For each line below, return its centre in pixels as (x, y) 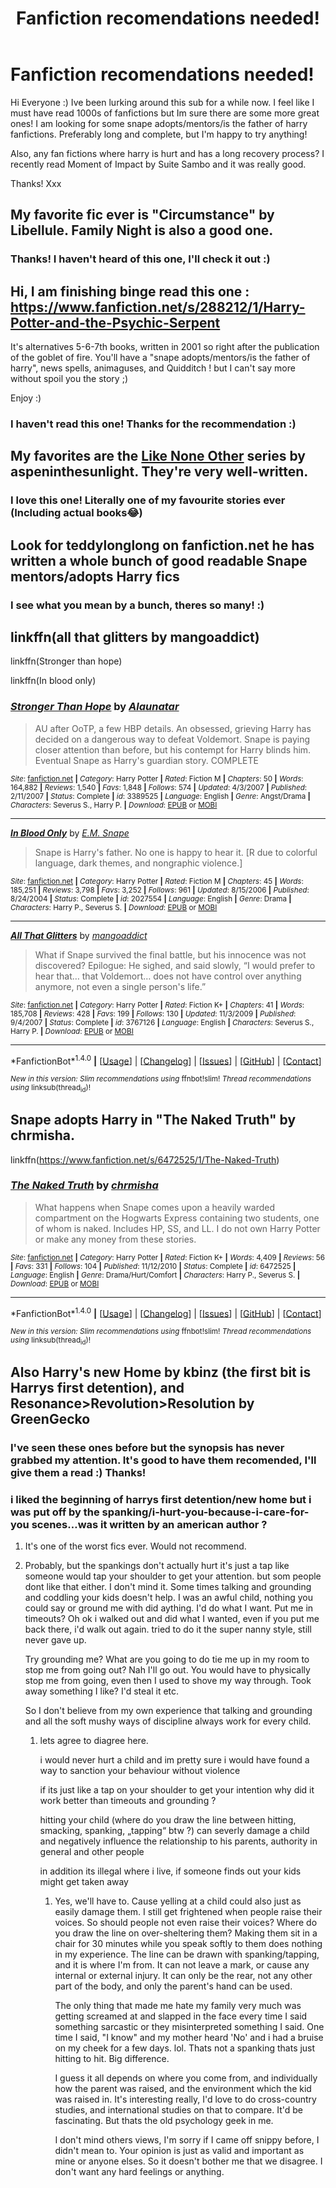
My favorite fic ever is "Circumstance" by (142, 215)
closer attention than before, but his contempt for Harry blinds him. (173, 749)
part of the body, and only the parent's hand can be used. (173, 1986)
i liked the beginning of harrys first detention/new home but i (161, 1500)
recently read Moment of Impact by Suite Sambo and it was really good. (158, 164)
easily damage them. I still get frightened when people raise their (188, 1912)
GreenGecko (50, 1419)
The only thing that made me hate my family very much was (178, 2006)
